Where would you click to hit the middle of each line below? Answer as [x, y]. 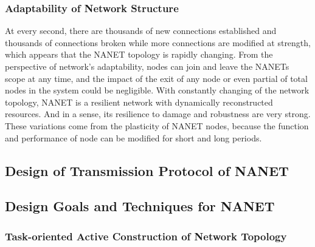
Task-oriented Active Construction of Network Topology [146, 236]
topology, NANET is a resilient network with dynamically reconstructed [139, 102]
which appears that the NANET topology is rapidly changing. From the [139, 54]
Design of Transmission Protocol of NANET [147, 170]
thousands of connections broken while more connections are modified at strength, [158, 42]
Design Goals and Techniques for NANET [140, 206]
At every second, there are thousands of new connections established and [141, 31]
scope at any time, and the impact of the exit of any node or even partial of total [156, 78]
